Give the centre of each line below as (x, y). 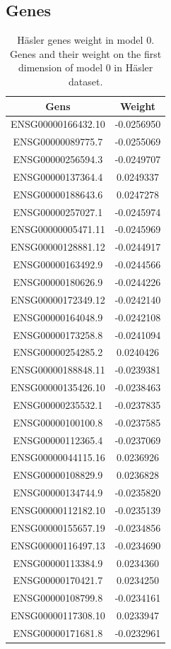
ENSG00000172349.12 (58, 299)
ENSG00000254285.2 (58, 352)
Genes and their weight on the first (86, 53)
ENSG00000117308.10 (58, 615)
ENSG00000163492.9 (58, 264)
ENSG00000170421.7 (58, 580)
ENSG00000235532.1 (58, 404)
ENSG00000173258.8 (58, 334)
